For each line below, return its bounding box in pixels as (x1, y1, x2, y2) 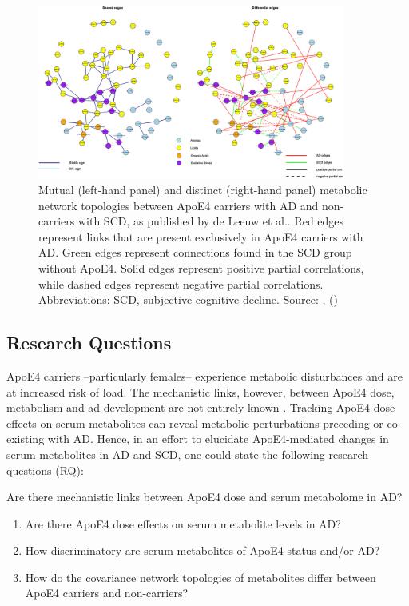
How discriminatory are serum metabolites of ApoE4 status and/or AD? (25, 542, 380, 559)
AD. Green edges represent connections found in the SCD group (38, 244, 352, 261)
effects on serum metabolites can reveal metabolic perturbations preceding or (6, 414, 383, 431)
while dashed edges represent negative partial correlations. (38, 275, 324, 292)
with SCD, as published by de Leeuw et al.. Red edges (77, 213, 344, 229)
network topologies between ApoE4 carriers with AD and (38, 197, 319, 213)
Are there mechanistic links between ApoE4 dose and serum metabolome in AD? (6, 488, 403, 505)
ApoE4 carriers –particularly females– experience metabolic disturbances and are (6, 367, 403, 384)
